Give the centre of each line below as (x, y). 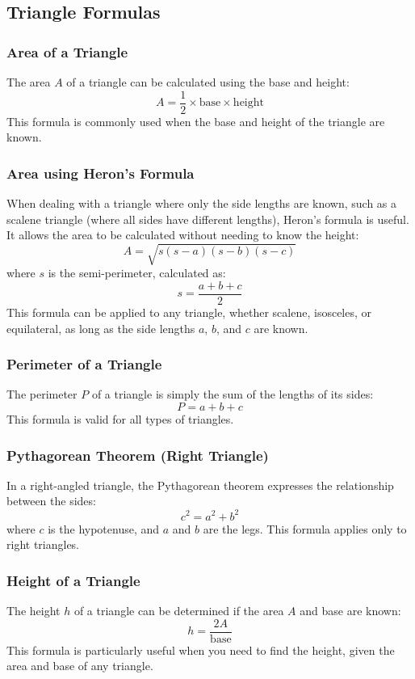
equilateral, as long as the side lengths (101, 328)
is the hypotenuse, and (104, 528)
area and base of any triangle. (80, 666)
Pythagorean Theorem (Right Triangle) (138, 455)
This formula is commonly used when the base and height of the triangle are (196, 121)
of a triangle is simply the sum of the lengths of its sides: (233, 394)
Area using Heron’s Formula (101, 173)
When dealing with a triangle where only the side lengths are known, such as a (202, 203)
